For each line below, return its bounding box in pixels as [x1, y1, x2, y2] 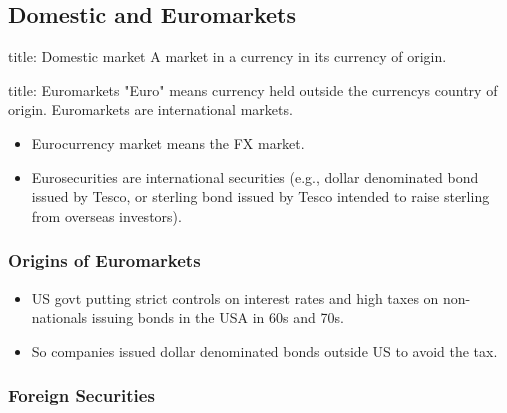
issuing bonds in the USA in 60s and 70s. [91, 307, 344, 328]
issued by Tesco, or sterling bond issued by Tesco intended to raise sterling [31, 186, 490, 207]
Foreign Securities [8, 383, 155, 408]
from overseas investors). [31, 205, 182, 226]
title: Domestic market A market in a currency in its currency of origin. [8, 46, 447, 67]
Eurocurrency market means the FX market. [31, 132, 305, 153]
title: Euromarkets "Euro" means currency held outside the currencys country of [8, 79, 498, 100]
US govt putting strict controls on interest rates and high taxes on [31, 287, 439, 308]
